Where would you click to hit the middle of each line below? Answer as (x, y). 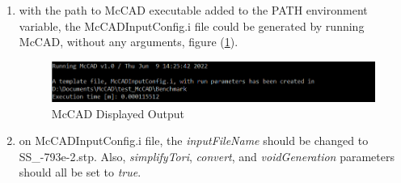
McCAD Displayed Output (118, 113)
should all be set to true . (80, 172)
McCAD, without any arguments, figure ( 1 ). (129, 42)
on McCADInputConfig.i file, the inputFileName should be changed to (194, 140)
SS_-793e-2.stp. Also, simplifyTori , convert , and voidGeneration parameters (207, 156)
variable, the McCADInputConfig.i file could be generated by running (192, 26)
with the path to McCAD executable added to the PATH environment (193, 10)
